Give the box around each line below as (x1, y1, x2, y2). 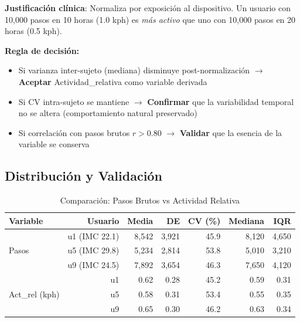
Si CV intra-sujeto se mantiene (18, 95, 129, 107)
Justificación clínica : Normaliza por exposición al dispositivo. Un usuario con (5, 2, 291, 13)
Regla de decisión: (5, 44, 80, 56)
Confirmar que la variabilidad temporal (147, 95, 294, 107)
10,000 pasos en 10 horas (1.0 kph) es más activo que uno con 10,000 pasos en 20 (5, 13, 296, 25)
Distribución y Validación (5, 167, 162, 185)
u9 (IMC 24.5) (67, 259, 120, 271)
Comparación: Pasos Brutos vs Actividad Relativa (60, 194, 240, 206)
